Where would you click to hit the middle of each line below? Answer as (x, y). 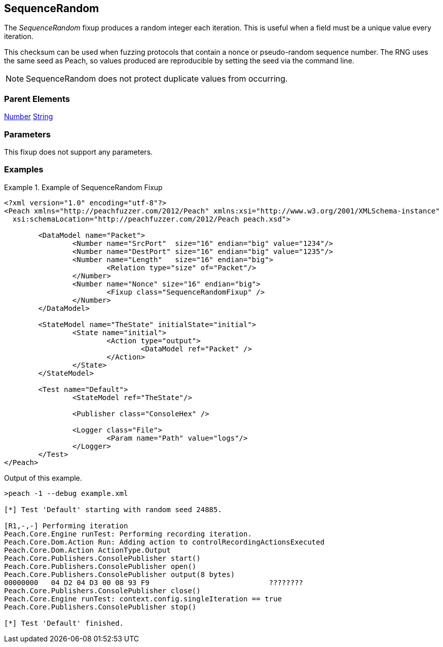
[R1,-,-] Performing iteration (66, 526)
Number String (29, 117)
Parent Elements (37, 99)
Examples (24, 170)
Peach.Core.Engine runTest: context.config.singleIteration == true (143, 599)
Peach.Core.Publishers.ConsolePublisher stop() (100, 607)
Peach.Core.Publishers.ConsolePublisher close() (102, 590)
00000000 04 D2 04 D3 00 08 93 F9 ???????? (154, 582)
